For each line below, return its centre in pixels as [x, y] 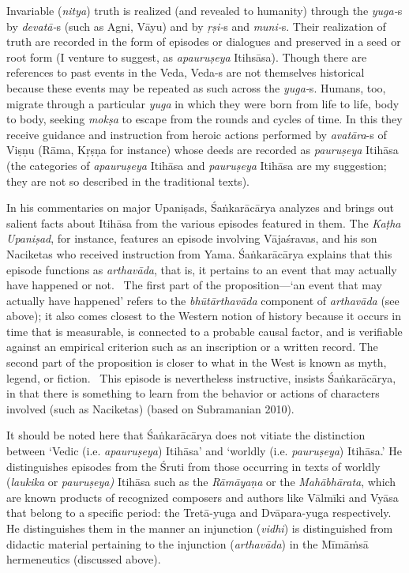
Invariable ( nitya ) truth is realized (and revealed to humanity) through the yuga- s [204, 10]
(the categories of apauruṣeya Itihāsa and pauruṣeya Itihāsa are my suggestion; [197, 165]
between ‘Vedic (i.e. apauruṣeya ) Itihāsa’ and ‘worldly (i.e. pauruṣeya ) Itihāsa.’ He [204, 451]
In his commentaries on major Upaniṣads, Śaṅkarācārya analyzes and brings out [201, 207]
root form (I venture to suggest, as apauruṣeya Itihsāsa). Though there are [187, 57]
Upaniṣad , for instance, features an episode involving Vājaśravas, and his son [192, 238]
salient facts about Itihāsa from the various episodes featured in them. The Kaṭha [204, 222]
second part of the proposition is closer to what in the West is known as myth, [197, 362]
